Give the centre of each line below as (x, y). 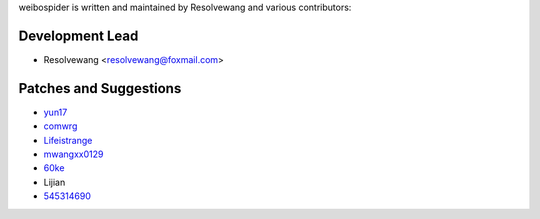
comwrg (60, 126)
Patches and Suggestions (100, 88)
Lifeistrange (68, 140)
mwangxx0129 (73, 154)
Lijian (54, 182)
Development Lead (78, 35)
